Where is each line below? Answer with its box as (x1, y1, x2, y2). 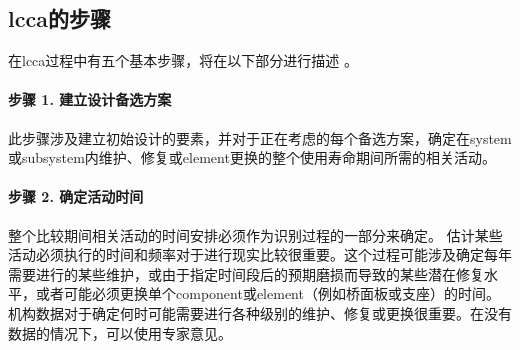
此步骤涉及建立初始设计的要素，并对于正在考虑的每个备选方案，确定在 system (8, 127, 512, 148)
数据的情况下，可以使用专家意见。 (8, 322, 232, 343)
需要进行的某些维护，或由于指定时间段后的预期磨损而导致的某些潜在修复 (8, 263, 484, 284)
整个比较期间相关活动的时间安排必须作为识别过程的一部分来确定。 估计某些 (8, 224, 503, 245)
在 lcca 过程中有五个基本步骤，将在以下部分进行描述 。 (8, 50, 358, 71)
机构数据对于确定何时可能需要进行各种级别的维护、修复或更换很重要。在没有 (8, 302, 512, 323)
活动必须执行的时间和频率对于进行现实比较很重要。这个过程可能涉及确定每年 (8, 244, 512, 265)
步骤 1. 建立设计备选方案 (8, 89, 172, 110)
